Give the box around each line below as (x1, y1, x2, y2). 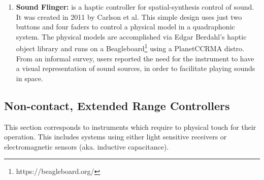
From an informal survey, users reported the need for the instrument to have (16, 53, 254, 63)
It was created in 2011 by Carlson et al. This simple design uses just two (16, 11, 242, 22)
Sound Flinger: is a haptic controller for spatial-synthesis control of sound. (16, 2, 254, 12)
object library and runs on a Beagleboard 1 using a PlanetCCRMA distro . (16, 42, 244, 54)
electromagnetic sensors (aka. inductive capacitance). (4, 141, 169, 152)
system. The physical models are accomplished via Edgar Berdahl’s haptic (16, 31, 247, 42)
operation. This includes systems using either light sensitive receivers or (4, 131, 227, 142)
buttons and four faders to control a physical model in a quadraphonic (16, 21, 235, 32)
